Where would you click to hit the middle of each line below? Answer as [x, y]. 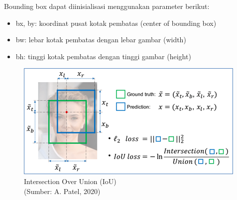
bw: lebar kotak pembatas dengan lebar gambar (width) [101, 40]
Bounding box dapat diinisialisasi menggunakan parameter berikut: [107, 6]
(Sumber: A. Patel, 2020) [62, 191]
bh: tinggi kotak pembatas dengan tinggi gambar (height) [103, 56]
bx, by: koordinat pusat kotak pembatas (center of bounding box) [116, 23]
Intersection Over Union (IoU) [70, 181]
